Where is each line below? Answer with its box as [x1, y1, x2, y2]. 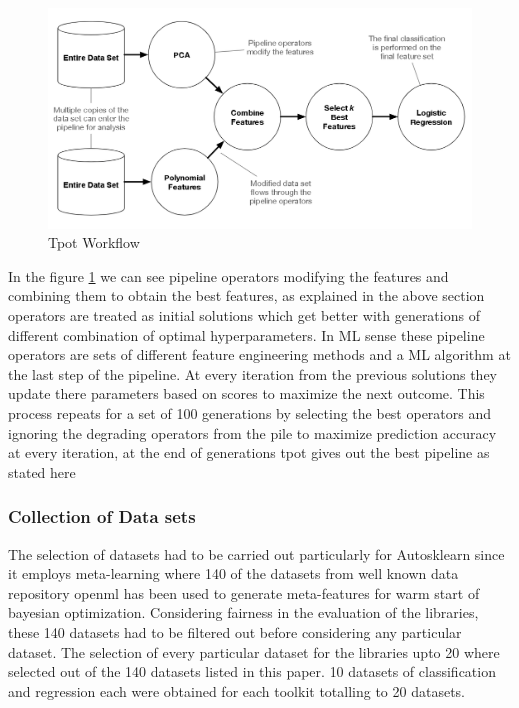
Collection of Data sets [8, 504, 196, 529]
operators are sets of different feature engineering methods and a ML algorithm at [8, 344, 511, 365]
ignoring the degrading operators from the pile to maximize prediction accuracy [8, 422, 497, 443]
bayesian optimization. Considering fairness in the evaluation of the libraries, [8, 602, 479, 623]
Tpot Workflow [48, 232, 140, 253]
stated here [8, 461, 76, 482]
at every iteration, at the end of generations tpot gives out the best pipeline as [8, 442, 490, 463]
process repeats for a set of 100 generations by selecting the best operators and [8, 403, 492, 424]
